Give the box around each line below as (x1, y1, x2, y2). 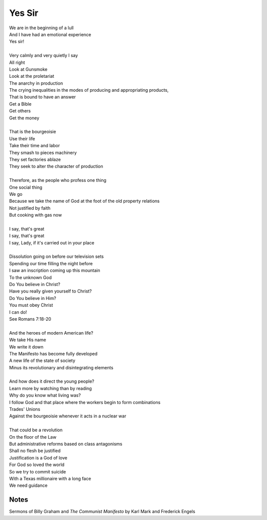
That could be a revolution (9, 427, 63, 433)
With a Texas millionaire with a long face (9, 475, 91, 481)
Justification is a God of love (9, 455, 68, 461)
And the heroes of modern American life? (9, 330, 93, 336)
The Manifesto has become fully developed (9, 350, 98, 356)
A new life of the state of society (9, 357, 76, 364)
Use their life (9, 135, 36, 141)
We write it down (9, 344, 44, 349)
